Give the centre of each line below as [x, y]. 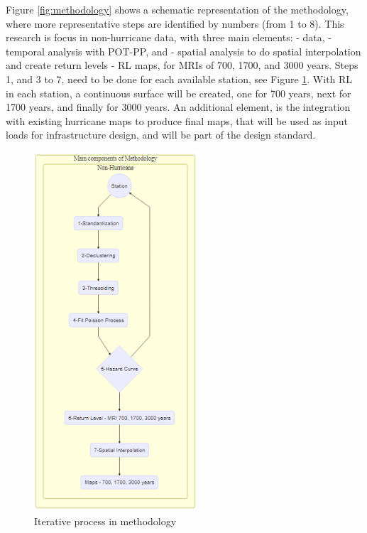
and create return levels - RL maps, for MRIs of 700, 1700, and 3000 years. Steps [182, 65]
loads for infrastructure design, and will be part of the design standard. [161, 135]
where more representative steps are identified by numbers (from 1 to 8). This [175, 23]
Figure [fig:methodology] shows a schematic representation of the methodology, [177, 9]
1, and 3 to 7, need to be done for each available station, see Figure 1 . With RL [179, 79]
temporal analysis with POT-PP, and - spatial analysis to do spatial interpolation [183, 51]
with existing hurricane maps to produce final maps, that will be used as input [177, 120]
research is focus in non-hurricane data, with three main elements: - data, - [169, 37]
